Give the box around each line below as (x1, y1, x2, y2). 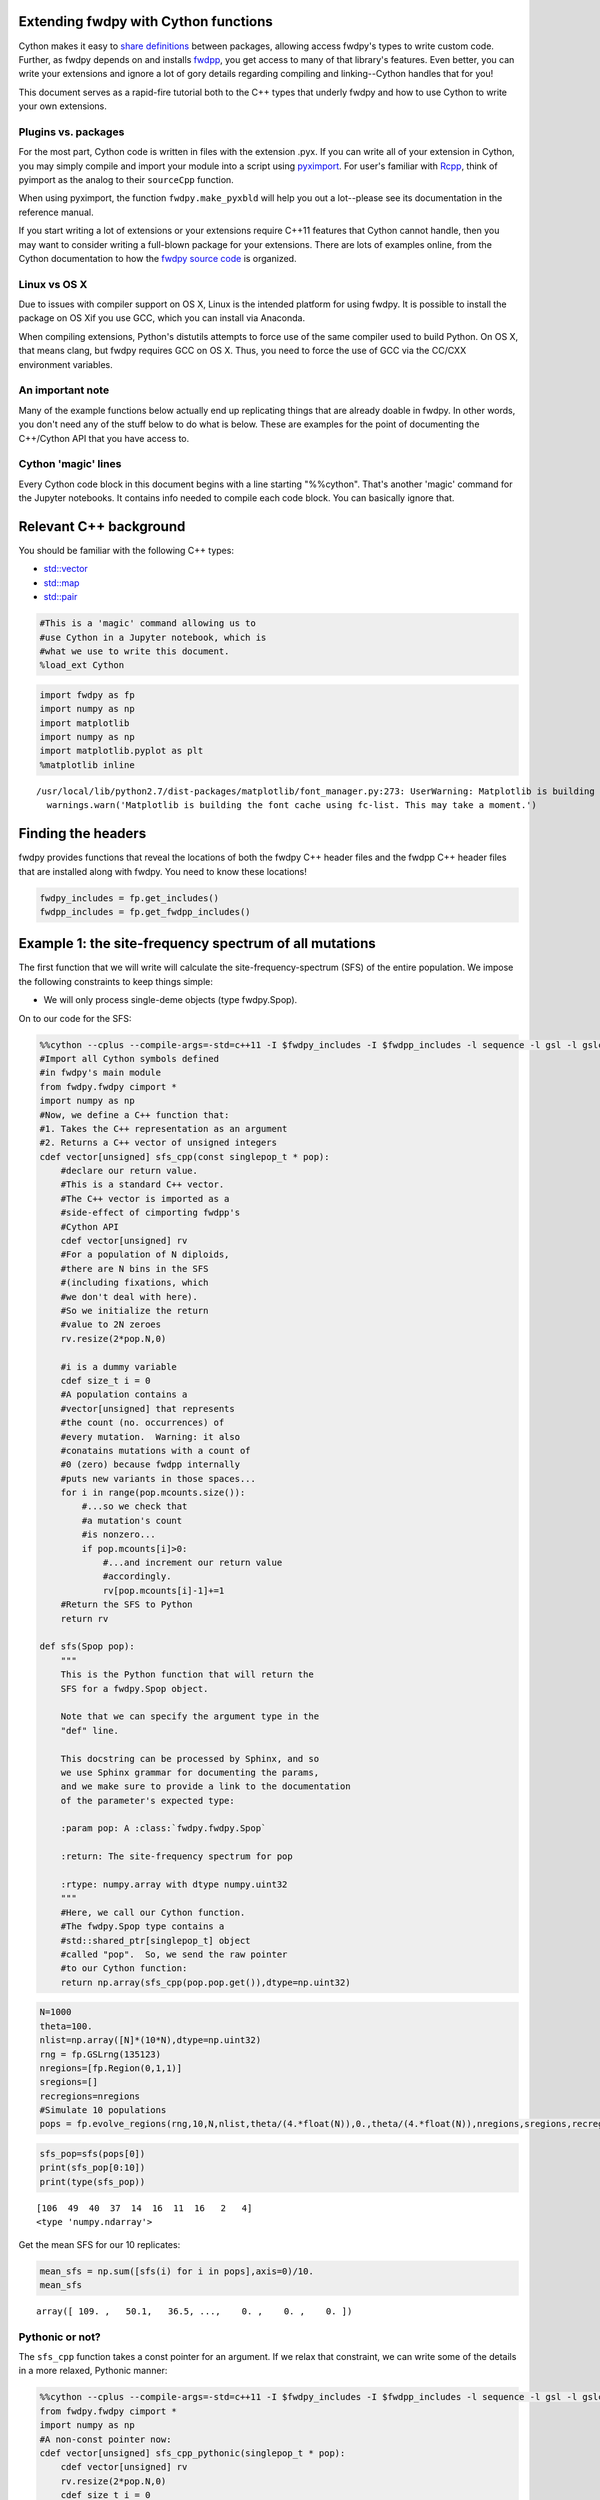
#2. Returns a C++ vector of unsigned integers (39, 1137, 277, 1149)
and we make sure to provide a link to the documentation (60, 1781, 351, 1792)
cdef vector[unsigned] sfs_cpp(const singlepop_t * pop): (39, 1151, 330, 1162)
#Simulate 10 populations (39, 2105, 167, 2116)
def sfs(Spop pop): (39, 1641, 135, 1652)
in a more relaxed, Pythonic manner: (18, 2365, 168, 2377)
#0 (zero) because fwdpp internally (60, 1459, 240, 1470)
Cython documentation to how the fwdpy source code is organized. (18, 252, 297, 264)
